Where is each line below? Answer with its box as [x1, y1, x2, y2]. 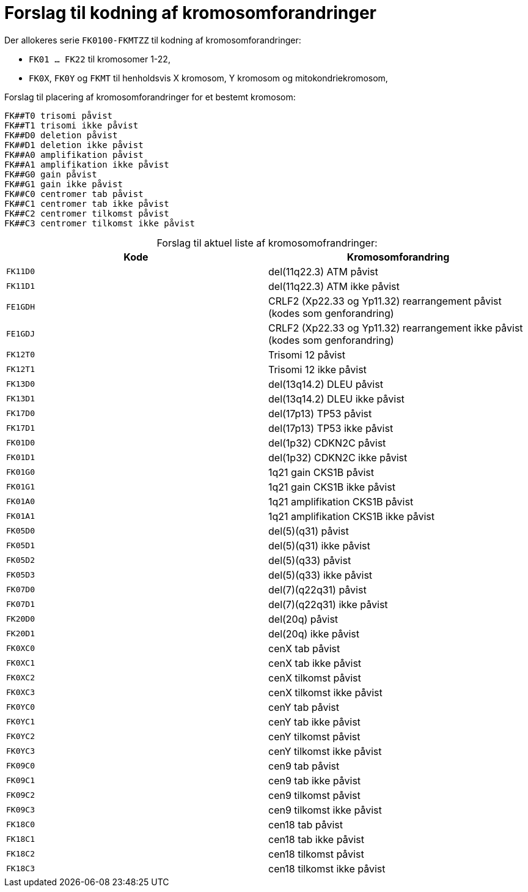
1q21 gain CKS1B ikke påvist [268, 480, 395, 493]
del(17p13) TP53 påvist [268, 407, 372, 420]
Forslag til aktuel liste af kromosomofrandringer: [156, 236, 378, 249]
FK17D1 [6, 423, 35, 433]
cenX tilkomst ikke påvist [268, 686, 383, 699]
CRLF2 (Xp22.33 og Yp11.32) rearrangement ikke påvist [268, 321, 523, 334]
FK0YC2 [6, 732, 35, 741]
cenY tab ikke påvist [268, 715, 361, 728]
